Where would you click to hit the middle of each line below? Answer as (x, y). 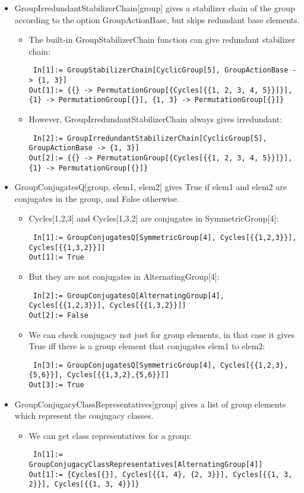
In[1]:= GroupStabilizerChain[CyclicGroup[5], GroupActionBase (161, 70)
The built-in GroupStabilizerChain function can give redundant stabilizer (162, 39)
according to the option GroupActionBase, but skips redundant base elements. (157, 19)
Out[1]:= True (56, 257)
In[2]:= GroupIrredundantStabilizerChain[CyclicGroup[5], (150, 138)
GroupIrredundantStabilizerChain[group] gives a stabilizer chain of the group (155, 8)
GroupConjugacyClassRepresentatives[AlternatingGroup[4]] (146, 465)
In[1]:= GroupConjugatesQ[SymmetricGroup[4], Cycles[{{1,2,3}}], (165, 238)
